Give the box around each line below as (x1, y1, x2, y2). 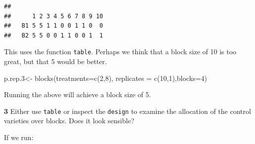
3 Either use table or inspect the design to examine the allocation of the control (4, 106, 251, 116)
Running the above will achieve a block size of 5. (4, 89, 151, 100)
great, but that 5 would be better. (4, 56, 107, 67)
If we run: (4, 132, 34, 143)
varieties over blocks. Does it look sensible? (4, 115, 134, 126)
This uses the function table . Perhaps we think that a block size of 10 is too (4, 46, 237, 57)
